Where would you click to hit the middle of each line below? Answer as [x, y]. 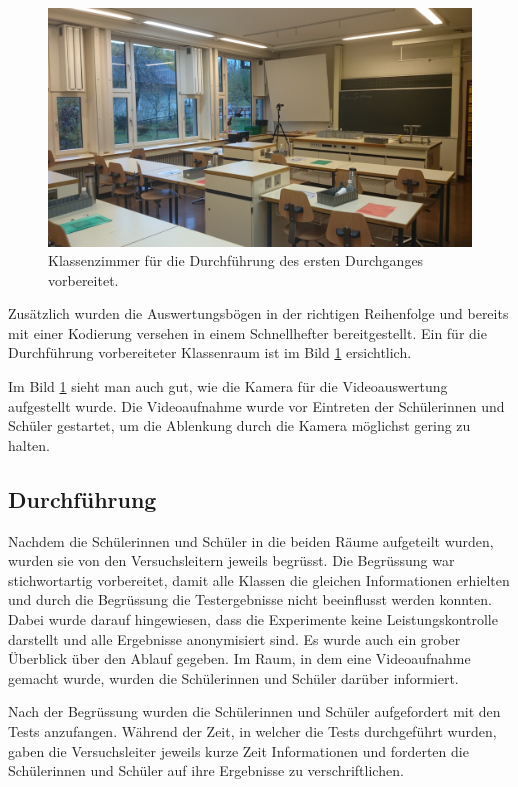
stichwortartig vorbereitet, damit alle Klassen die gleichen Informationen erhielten [259, 579]
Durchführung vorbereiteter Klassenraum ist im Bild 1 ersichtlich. [210, 352]
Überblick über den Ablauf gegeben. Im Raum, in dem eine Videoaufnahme [239, 658]
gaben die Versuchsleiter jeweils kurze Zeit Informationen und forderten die [238, 750]
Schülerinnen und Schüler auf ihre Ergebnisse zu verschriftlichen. [206, 770]
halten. [29, 444]
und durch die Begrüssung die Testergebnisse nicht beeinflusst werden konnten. [250, 599]
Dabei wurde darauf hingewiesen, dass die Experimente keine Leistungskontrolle [253, 619]
